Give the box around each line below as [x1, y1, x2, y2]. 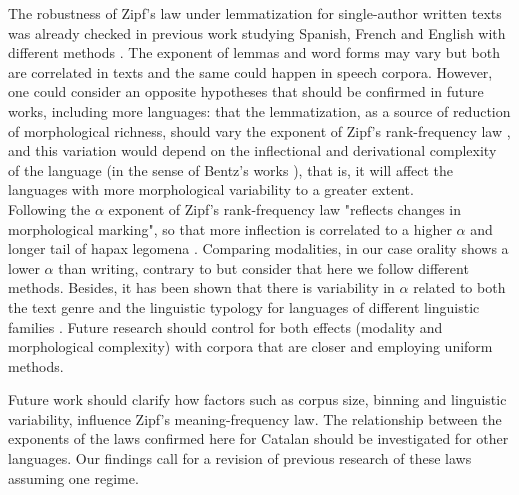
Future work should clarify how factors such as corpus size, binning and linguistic [8, 389, 507, 410]
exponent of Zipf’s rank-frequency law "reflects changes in [108, 198, 462, 219]
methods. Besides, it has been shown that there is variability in [8, 277, 395, 298]
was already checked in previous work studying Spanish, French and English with [8, 22, 506, 43]
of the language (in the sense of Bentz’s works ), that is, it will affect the [8, 159, 454, 180]
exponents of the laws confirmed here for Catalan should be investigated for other [8, 428, 509, 449]
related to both [413, 277, 506, 298]
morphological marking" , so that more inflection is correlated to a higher [8, 218, 452, 239]
